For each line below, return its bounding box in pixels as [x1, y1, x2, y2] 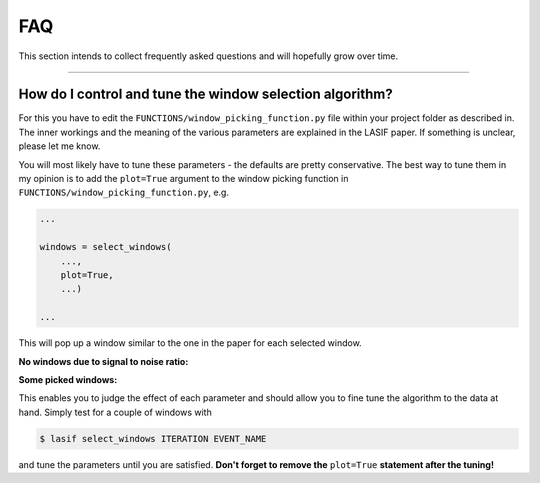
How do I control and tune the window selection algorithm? [18, 86, 394, 103]
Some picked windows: [18, 373, 118, 385]
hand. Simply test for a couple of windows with [18, 406, 212, 418]
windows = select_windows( [39, 241, 172, 253]
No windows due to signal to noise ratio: [18, 355, 189, 367]
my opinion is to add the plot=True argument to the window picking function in [18, 173, 349, 185]
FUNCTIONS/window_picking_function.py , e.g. [18, 186, 230, 199]
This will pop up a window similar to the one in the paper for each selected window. [18, 337, 362, 349]
